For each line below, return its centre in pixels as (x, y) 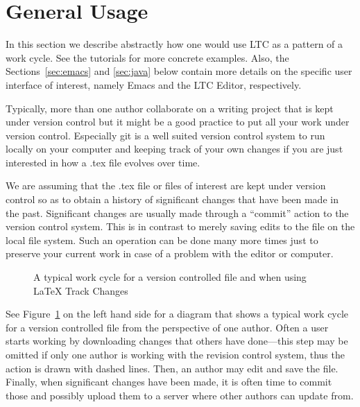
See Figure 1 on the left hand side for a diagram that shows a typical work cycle (177, 314)
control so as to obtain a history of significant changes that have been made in (172, 199)
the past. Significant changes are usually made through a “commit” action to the (177, 213)
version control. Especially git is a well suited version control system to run (165, 135)
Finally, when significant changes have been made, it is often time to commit (169, 382)
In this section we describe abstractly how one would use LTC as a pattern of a (174, 44)
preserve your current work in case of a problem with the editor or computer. (170, 253)
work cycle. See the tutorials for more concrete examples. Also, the (147, 57)
